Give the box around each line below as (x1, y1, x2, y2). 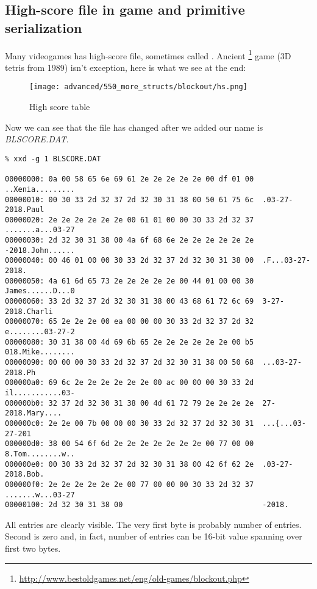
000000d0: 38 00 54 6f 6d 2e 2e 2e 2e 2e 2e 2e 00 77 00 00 (5, 439, 254, 448)
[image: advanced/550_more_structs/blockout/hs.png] (29, 82, 248, 92)
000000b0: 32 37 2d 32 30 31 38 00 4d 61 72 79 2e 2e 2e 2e (5, 398, 254, 408)
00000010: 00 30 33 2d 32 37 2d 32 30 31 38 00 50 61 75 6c (5, 195, 254, 204)
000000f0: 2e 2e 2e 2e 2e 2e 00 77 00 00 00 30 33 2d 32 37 (5, 480, 254, 489)
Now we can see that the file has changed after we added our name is (5, 120, 263, 133)
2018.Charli (5, 307, 53, 316)
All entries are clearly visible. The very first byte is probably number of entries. (5, 518, 302, 530)
